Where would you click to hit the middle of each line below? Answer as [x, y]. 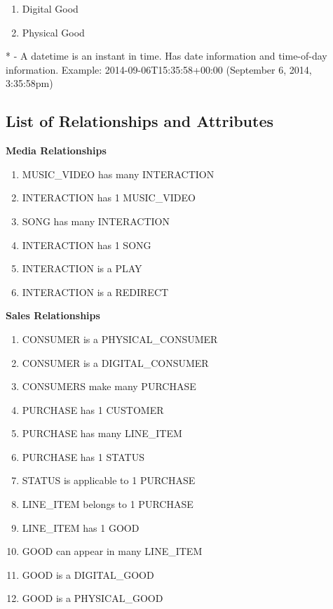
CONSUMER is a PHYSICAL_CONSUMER [120, 339]
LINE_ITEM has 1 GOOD [81, 527]
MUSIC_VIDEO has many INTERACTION [118, 174]
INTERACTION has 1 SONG [87, 245]
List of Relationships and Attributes [140, 121]
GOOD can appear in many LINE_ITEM [112, 551]
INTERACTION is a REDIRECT [95, 292]
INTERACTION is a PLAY [82, 268]
